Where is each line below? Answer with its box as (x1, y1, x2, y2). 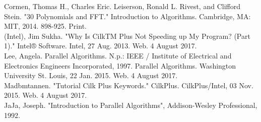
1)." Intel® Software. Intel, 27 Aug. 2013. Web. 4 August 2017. (4, 40, 197, 51)
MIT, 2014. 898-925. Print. (4, 21, 87, 31)
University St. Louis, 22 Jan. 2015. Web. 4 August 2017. (4, 70, 178, 81)
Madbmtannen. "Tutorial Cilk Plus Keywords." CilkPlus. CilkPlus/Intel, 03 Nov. (4, 80, 253, 90)
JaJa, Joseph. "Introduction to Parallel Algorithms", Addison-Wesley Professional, (4, 99, 257, 110)
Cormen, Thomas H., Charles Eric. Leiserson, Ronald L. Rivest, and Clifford (4, 1, 240, 11)
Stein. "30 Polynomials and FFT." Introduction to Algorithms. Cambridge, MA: (4, 11, 251, 21)
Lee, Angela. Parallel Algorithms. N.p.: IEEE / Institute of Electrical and (4, 50, 232, 60)
